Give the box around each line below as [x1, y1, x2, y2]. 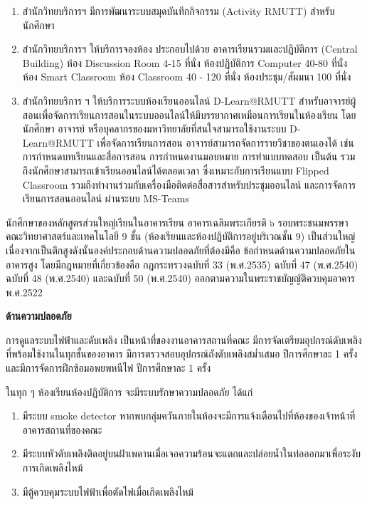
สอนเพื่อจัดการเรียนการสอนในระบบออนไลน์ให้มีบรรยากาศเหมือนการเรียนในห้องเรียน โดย [22, 107, 356, 122]
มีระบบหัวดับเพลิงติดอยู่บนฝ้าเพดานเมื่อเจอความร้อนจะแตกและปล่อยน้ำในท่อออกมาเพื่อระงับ [22, 446, 361, 461]
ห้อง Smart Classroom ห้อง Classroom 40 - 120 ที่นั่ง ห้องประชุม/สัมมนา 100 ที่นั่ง [22, 69, 351, 84]
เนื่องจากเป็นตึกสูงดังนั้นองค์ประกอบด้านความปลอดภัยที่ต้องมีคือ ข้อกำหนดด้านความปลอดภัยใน [6, 242, 356, 257]
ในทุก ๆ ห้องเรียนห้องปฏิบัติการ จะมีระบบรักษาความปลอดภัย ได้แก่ [6, 384, 253, 399]
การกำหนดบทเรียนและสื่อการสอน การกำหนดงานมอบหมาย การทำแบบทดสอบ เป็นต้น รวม [22, 149, 356, 164]
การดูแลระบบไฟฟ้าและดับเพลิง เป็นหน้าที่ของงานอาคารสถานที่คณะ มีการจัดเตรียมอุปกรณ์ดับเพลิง [6, 332, 362, 347]
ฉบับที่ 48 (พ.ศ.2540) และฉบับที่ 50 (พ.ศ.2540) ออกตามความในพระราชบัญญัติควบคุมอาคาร [6, 271, 356, 286]
